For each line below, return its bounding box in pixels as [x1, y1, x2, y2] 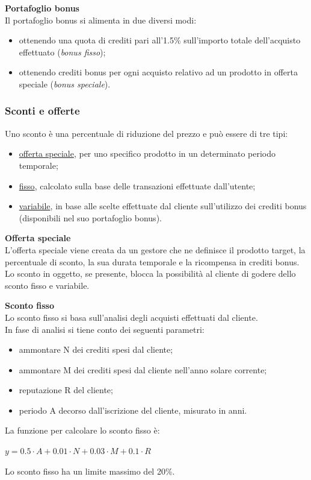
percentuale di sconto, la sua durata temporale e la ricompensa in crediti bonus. [5, 255, 300, 268]
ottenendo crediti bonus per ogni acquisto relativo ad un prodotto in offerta [19, 66, 298, 78]
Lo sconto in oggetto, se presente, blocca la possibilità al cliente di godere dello [5, 267, 296, 280]
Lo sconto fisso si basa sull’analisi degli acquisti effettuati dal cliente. [5, 311, 258, 323]
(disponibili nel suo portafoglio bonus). [19, 211, 162, 224]
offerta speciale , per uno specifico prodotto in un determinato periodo [19, 147, 276, 160]
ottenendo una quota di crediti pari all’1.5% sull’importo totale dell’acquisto [19, 34, 301, 46]
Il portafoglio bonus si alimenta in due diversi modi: [5, 13, 197, 26]
